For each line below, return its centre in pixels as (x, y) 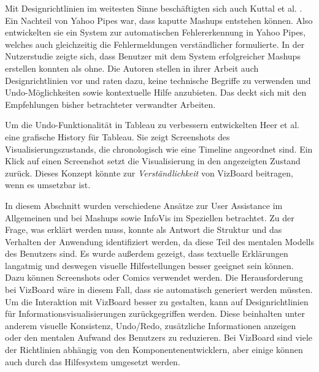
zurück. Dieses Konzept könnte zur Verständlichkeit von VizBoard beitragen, (149, 173)
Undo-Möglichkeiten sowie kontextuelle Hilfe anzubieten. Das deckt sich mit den (156, 92)
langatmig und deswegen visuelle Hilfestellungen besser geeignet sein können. (149, 265)
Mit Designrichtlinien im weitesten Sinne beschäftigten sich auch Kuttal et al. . (154, 8)
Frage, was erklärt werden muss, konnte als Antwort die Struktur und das (144, 230)
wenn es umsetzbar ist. (48, 185)
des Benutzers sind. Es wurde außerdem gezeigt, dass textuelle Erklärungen (147, 253)
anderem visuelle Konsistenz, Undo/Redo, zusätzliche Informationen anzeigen (151, 325)
